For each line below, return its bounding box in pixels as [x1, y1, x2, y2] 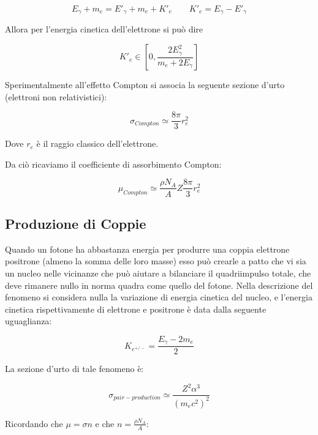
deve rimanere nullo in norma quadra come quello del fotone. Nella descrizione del [5, 278, 313, 291]
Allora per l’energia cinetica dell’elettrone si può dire [5, 23, 203, 35]
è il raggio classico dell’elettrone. [36, 137, 159, 150]
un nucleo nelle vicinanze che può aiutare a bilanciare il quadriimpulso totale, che [5, 266, 311, 279]
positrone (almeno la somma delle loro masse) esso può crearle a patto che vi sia [5, 255, 306, 267]
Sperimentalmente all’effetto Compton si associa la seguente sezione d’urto [5, 78, 285, 91]
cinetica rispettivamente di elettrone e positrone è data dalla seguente [5, 302, 267, 315]
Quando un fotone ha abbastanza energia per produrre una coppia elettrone [5, 242, 290, 255]
